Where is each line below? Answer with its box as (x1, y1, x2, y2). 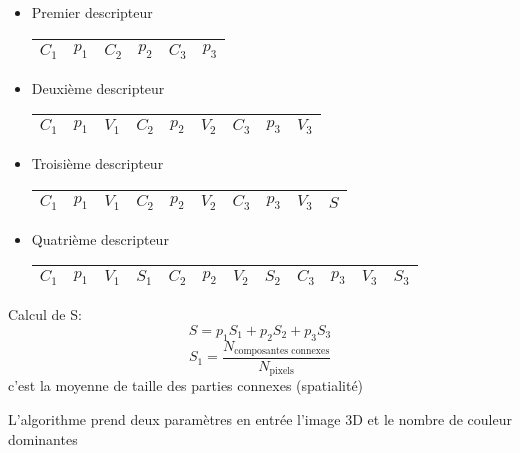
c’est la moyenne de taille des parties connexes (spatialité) (8, 375, 364, 396)
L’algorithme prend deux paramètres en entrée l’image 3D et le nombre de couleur (8, 409, 512, 430)
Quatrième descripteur (31, 228, 169, 249)
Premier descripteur (31, 2, 153, 22)
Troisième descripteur (31, 153, 164, 174)
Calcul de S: (8, 304, 82, 325)
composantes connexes (234, 345, 330, 356)
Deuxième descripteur (31, 77, 165, 98)
